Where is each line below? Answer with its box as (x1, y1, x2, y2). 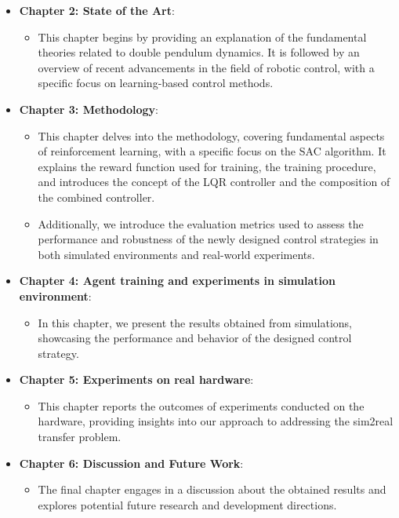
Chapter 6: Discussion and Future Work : (19, 454, 244, 471)
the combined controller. (38, 188, 155, 205)
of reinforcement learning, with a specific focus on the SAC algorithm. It (38, 143, 386, 159)
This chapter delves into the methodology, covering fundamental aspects (38, 127, 385, 144)
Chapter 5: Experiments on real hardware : (19, 371, 254, 388)
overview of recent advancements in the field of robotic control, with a (38, 59, 375, 75)
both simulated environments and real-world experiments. (38, 246, 315, 262)
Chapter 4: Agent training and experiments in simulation (19, 272, 336, 289)
